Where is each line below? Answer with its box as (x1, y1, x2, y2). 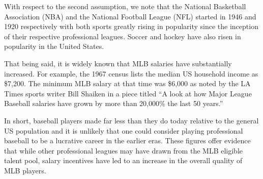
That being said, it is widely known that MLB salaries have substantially (4, 58, 232, 68)
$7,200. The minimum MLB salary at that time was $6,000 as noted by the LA (4, 78, 251, 89)
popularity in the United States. (4, 41, 104, 52)
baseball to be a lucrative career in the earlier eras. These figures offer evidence (4, 135, 251, 146)
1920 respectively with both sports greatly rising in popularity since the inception (4, 21, 258, 32)
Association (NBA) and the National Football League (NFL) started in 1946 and (4, 11, 256, 21)
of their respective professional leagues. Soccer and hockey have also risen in (4, 31, 241, 41)
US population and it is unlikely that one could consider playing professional (4, 125, 243, 136)
